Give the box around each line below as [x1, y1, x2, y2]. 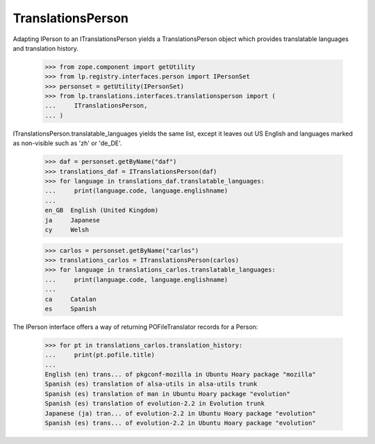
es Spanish [44, 304, 97, 313]
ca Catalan [44, 295, 97, 303]
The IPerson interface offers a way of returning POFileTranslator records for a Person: [12, 322, 258, 331]
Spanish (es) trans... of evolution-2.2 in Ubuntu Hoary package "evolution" [44, 419, 316, 427]
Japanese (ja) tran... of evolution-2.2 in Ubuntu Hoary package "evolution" [44, 409, 316, 417]
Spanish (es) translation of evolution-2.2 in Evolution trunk [44, 400, 265, 408]
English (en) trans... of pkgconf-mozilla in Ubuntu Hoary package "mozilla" [44, 370, 316, 379]
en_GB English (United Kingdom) [44, 206, 159, 215]
